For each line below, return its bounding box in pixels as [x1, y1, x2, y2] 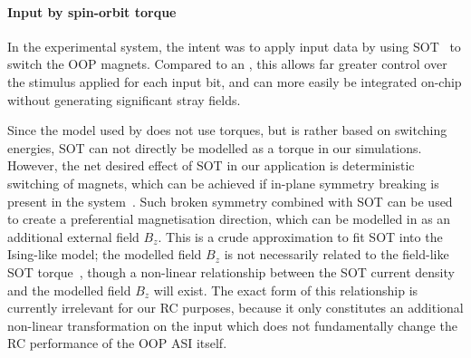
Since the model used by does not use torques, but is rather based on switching [7, 121, 447, 140]
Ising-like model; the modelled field [7, 245, 202, 264]
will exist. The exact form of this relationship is [153, 280, 418, 299]
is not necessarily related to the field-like [224, 245, 449, 264]
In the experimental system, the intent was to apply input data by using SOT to [7, 36, 461, 55]
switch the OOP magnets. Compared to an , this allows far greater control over [7, 54, 447, 73]
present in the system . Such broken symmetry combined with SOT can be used [7, 191, 453, 210]
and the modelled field [7, 280, 131, 299]
